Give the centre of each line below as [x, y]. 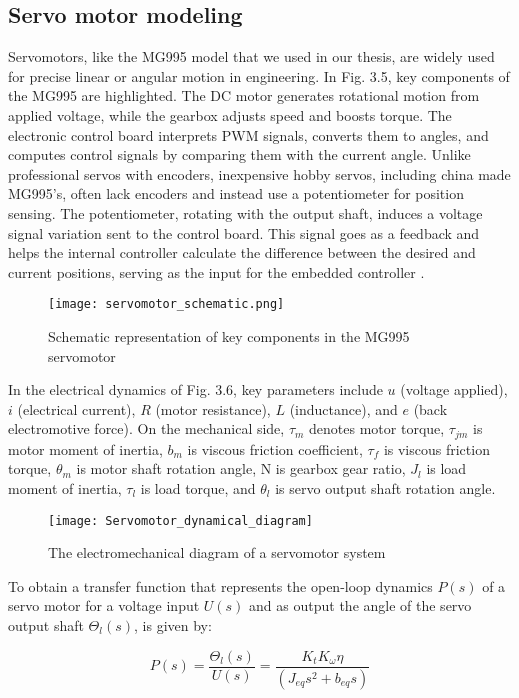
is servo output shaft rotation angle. [385, 488]
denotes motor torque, [377, 428]
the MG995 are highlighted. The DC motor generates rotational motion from [244, 95]
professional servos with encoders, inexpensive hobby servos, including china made [259, 173]
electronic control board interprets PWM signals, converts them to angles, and [248, 134]
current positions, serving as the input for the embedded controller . [216, 271]
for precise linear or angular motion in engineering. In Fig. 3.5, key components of [259, 75]
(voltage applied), [454, 389]
